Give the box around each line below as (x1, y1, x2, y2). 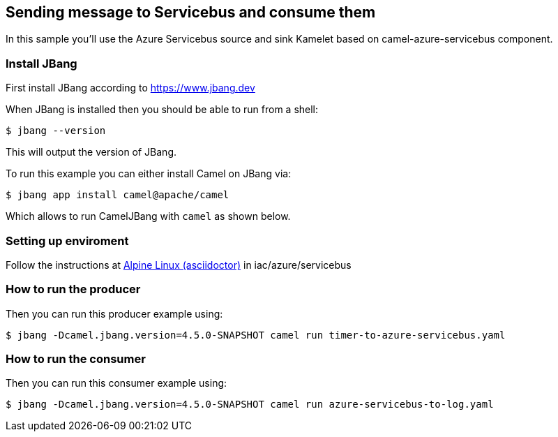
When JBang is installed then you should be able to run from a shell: (6, 103, 319, 116)
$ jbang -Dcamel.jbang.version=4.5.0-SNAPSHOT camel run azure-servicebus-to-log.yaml (6, 399, 494, 410)
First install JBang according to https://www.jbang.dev (6, 82, 255, 94)
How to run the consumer (6, 352, 146, 366)
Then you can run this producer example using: (6, 307, 223, 320)
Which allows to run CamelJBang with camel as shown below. (6, 210, 291, 223)
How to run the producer (6, 282, 141, 297)
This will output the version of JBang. (6, 146, 177, 158)
